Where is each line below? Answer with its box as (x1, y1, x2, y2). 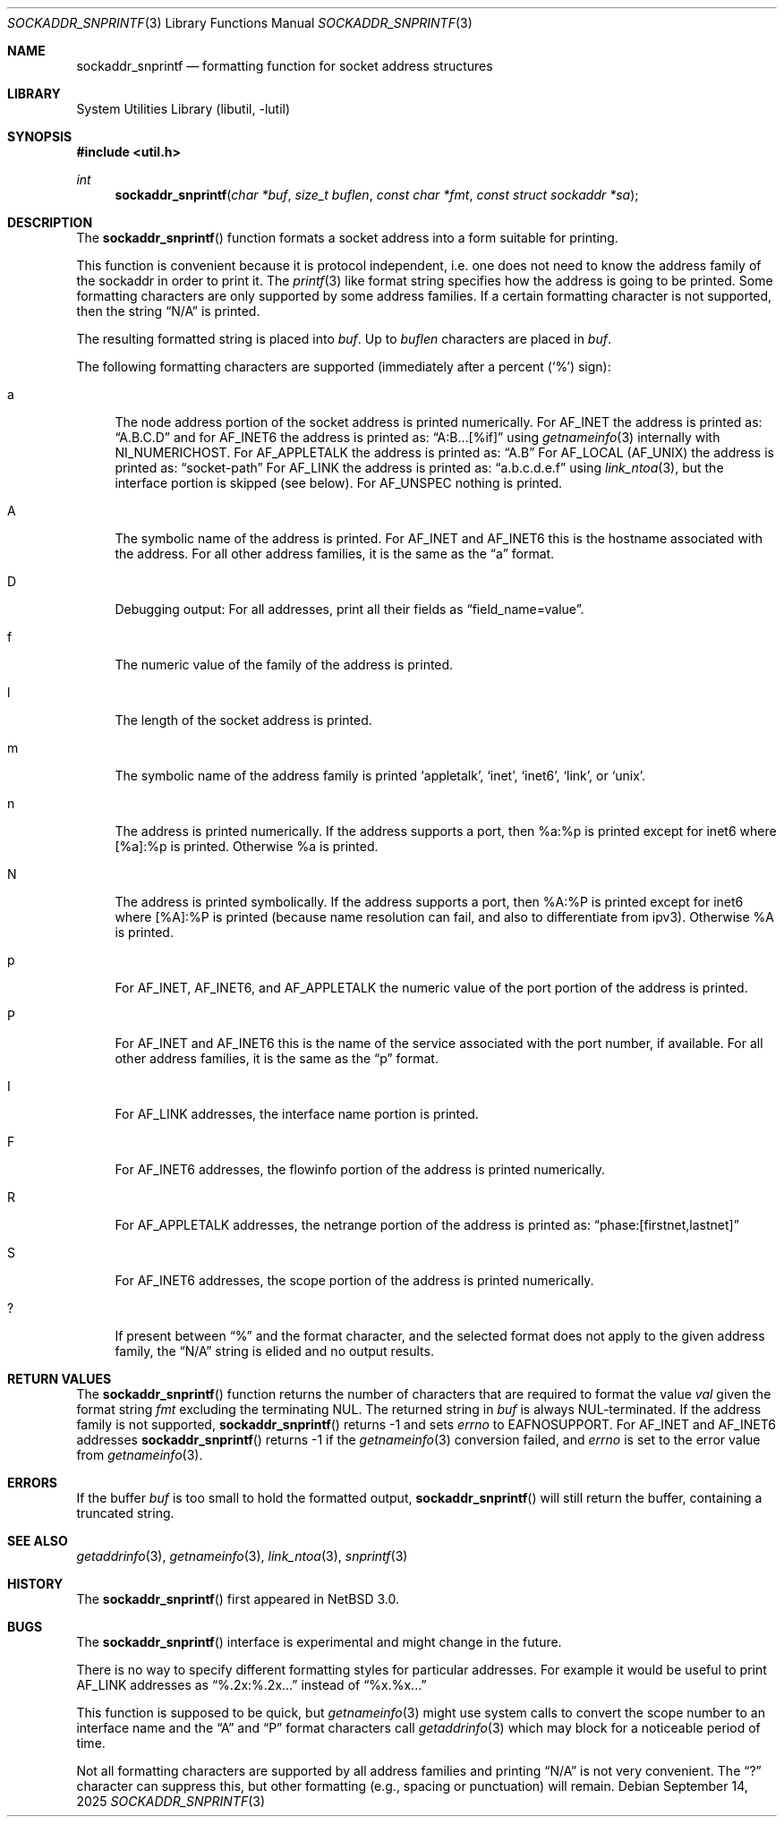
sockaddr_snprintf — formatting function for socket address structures (76, 58, 493, 73)
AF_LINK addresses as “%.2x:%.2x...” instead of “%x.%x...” (76, 1677, 427, 1692)
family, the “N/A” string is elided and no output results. (115, 1343, 434, 1359)
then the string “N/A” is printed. (76, 303, 260, 319)
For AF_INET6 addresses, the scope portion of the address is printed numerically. (115, 1273, 594, 1288)
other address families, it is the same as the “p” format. (115, 1051, 439, 1066)
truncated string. (76, 1505, 175, 1521)
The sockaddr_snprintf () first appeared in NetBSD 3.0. (76, 1591, 400, 1607)
